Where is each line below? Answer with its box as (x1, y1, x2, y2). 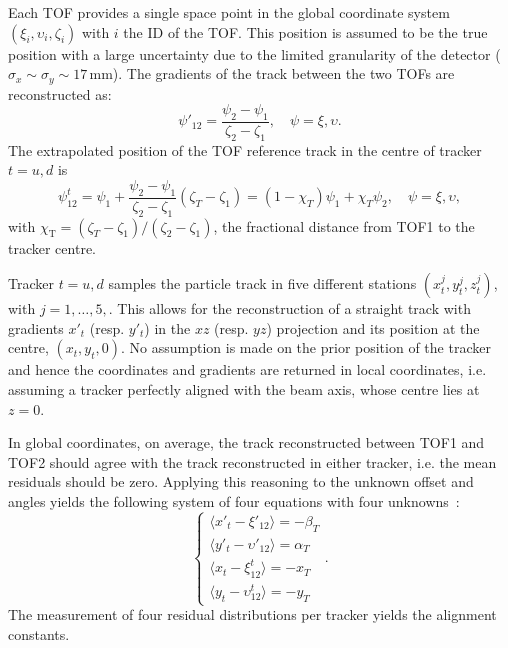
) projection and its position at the (266, 317, 480, 338)
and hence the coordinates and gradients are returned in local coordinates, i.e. (8, 359, 487, 380)
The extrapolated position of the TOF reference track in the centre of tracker (8, 139, 482, 160)
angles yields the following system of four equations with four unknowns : (8, 491, 460, 512)
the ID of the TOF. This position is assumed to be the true (123, 21, 488, 42)
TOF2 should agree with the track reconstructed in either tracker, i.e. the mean (8, 451, 497, 472)
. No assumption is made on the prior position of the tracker (121, 337, 491, 358)
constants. (8, 623, 70, 644)
